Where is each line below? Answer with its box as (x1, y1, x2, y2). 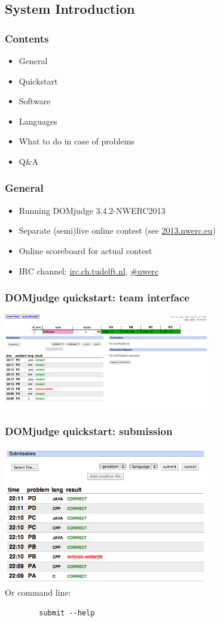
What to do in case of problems (19, 135, 135, 147)
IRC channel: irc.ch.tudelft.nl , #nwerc (19, 264, 159, 277)
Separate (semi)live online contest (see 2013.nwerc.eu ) (19, 224, 216, 237)
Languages (19, 114, 57, 127)
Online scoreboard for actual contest (19, 244, 152, 256)
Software (19, 95, 51, 107)
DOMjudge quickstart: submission (5, 424, 173, 439)
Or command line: (5, 586, 71, 599)
